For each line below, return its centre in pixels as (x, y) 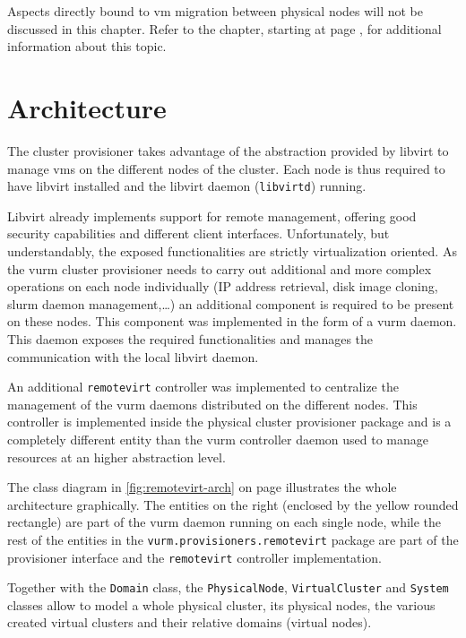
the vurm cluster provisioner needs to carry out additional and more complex (220, 268)
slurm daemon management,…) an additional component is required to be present (231, 303)
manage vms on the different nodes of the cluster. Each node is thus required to (226, 168)
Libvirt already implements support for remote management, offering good (212, 216)
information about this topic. (87, 46)
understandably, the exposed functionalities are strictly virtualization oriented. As (232, 250)
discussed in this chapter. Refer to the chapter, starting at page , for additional (224, 28)
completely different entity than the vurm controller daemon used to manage (218, 439)
